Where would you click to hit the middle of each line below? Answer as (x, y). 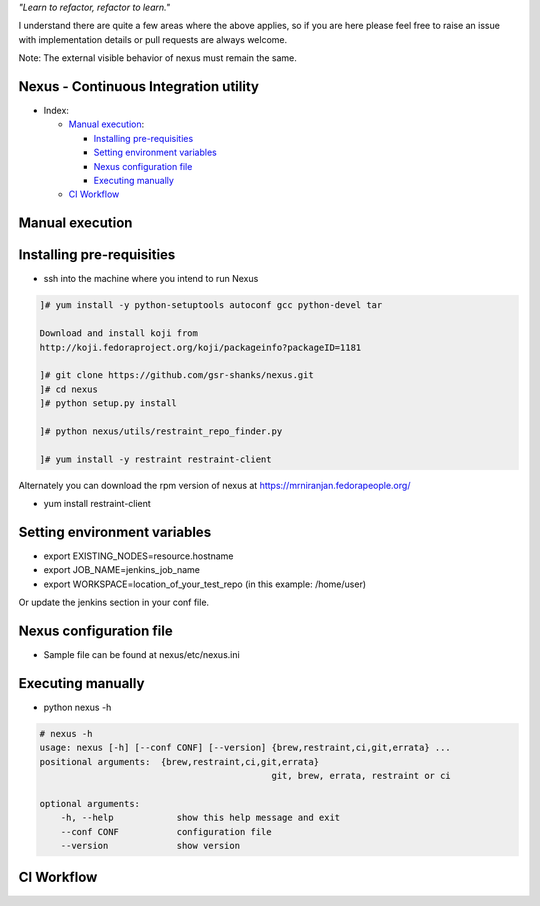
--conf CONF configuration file (166, 831)
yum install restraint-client (97, 503)
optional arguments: (89, 803)
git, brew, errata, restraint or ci (361, 776)
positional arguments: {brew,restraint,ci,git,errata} (179, 761)
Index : (56, 111)
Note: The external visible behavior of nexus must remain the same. (157, 58)
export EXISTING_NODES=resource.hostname (138, 556)
